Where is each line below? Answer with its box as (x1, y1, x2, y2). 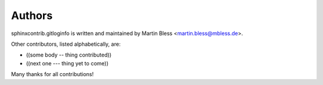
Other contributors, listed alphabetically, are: (11, 40, 121, 48)
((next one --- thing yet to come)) (26, 59, 109, 67)
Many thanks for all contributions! (11, 71, 94, 78)
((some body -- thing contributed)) (26, 51, 112, 59)
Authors (11, 9, 53, 22)
